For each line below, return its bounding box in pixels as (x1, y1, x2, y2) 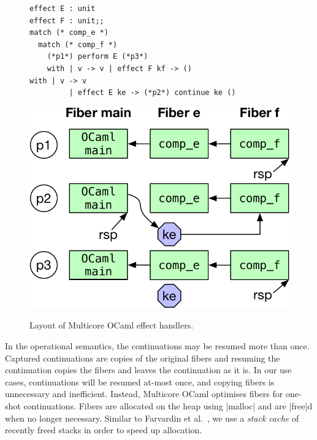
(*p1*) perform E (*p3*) (47, 52, 148, 61)
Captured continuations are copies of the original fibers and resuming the (5, 351, 280, 364)
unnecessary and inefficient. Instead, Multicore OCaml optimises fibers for (5, 387, 283, 400)
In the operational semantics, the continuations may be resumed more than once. (5, 339, 310, 352)
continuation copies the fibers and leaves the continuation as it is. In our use (5, 363, 292, 376)
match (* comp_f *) (38, 40, 118, 49)
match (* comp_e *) (29, 28, 109, 37)
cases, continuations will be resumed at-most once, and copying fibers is (5, 375, 275, 388)
